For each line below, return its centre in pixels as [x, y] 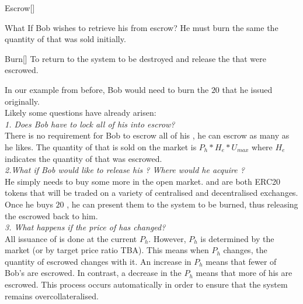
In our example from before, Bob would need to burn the [107, 89]
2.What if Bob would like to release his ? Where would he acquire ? [125, 170]
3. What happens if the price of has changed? [85, 227]
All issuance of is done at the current [71, 238]
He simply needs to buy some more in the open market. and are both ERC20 [143, 181]
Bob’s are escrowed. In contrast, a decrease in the [93, 273]
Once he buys [29, 204]
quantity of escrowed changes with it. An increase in [98, 261]
